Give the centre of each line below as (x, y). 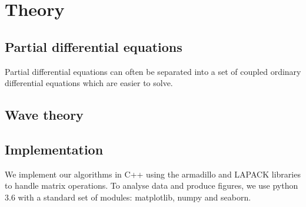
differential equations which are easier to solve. (89, 83)
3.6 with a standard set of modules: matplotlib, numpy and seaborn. (128, 197)
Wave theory (44, 115)
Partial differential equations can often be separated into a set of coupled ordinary (153, 71)
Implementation (54, 149)
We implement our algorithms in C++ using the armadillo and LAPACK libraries (153, 174)
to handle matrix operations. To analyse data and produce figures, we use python (152, 185)
